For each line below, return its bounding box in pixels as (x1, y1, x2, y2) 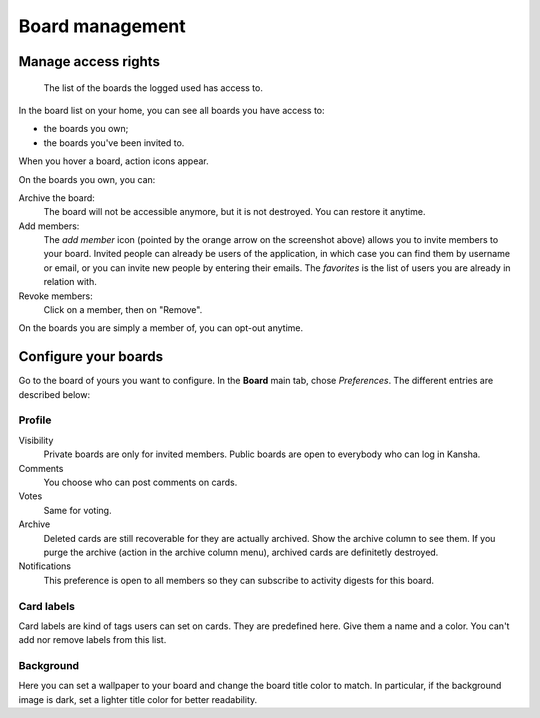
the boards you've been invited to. (43, 136, 185, 149)
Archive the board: (18, 191, 95, 204)
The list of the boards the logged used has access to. (43, 81, 264, 94)
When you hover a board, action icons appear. (18, 155, 209, 167)
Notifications (18, 560, 72, 572)
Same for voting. (43, 504, 112, 516)
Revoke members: (18, 290, 94, 302)
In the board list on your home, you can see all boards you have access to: (18, 104, 325, 116)
